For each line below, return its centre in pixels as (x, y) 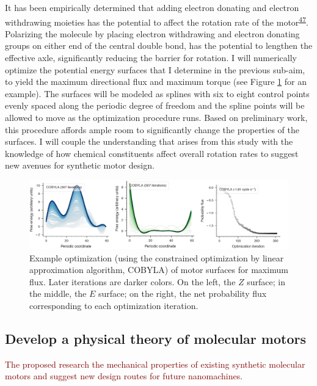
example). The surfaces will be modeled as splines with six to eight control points (157, 93)
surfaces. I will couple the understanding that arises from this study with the (149, 141)
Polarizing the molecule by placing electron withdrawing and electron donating (152, 33)
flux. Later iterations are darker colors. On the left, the (133, 281)
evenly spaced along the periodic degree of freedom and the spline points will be (155, 105)
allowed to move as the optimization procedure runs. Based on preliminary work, (156, 117)
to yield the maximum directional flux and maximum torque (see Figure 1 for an (156, 82)
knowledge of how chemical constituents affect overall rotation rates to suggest (152, 153)
